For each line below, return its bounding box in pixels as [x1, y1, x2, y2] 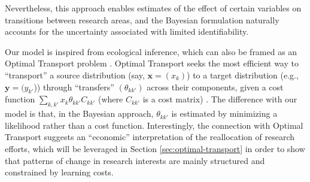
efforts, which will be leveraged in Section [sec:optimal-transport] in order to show [5, 142, 305, 154]
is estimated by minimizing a [171, 107, 278, 120]
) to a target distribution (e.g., [187, 68, 299, 81]
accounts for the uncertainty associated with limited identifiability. [5, 25, 249, 38]
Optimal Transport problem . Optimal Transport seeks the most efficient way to [5, 57, 299, 69]
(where [98, 93, 123, 105]
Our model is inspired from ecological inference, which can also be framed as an [5, 45, 297, 57]
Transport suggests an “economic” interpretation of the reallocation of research [5, 131, 295, 143]
